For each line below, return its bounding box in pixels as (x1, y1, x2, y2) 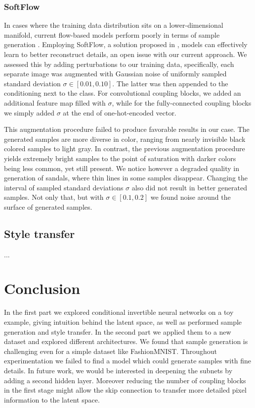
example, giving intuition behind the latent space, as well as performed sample (4, 317, 242, 327)
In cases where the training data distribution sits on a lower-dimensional (4, 20, 223, 30)
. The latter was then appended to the (112, 78, 228, 88)
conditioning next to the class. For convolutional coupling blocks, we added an (4, 88, 241, 98)
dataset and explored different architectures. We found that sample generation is (4, 336, 248, 347)
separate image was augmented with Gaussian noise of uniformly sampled (4, 68, 227, 79)
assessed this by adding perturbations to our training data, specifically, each (4, 58, 234, 69)
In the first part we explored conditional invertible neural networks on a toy (4, 307, 234, 317)
